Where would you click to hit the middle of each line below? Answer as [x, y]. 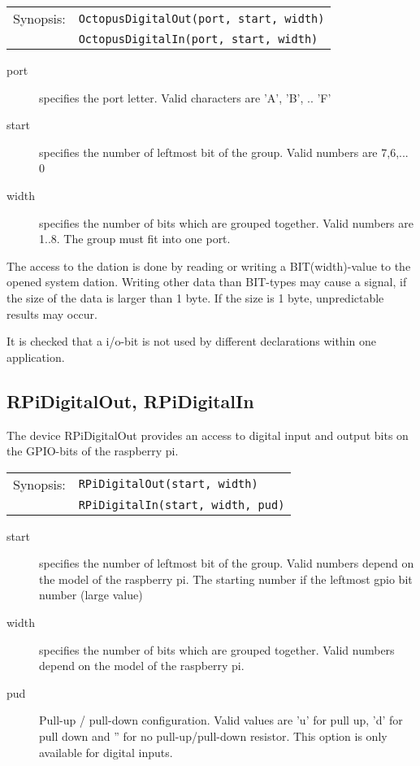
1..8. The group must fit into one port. [135, 239]
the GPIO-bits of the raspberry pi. [93, 451]
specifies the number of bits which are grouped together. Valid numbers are [226, 222]
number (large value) [91, 595]
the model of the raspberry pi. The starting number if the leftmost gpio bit [226, 579]
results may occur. [52, 313]
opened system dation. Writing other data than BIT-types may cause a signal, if [207, 282]
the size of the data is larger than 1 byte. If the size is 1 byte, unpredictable [195, 297]
